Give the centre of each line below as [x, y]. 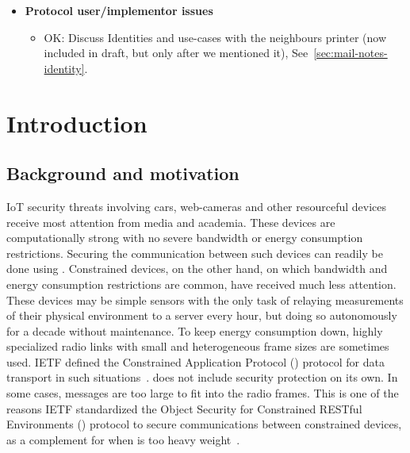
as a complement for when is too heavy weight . [123, 439]
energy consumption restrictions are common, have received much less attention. [201, 284]
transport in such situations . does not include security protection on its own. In [202, 377]
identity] [64, 68]
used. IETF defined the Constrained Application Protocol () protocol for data [195, 361]
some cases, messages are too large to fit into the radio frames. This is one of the [203, 393]
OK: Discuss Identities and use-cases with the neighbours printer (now [215, 37]
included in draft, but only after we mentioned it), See [176, 53]
